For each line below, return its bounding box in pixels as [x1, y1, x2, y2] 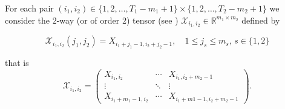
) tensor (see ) [126, 13, 179, 26]
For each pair [5, 2, 54, 14]
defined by [241, 13, 280, 26]
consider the [5, 13, 50, 26]
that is [5, 56, 29, 68]
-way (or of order [56, 13, 120, 26]
